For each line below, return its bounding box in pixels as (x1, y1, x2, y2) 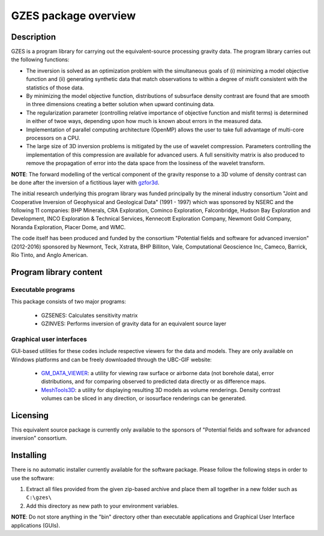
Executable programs (11, 285, 75, 294)
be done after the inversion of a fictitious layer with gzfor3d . (11, 179, 160, 186)
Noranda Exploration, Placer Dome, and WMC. (11, 223, 126, 230)
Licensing (11, 410, 49, 420)
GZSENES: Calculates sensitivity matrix (41, 312, 138, 319)
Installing (11, 450, 47, 460)
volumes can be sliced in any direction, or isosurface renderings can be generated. (41, 395, 247, 402)
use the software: (11, 474, 55, 481)
